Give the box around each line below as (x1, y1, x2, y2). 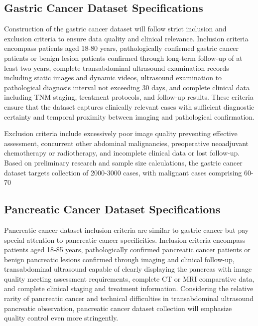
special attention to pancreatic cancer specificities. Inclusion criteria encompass (4, 234, 246, 245)
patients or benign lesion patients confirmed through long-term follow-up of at (4, 52, 243, 63)
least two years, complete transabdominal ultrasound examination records (4, 62, 229, 73)
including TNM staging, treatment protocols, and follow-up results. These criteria (4, 92, 254, 102)
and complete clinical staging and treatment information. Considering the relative (4, 283, 254, 294)
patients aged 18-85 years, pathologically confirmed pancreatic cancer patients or (4, 244, 251, 255)
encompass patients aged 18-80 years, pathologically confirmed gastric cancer (4, 43, 239, 53)
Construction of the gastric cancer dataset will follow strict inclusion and (4, 23, 227, 34)
